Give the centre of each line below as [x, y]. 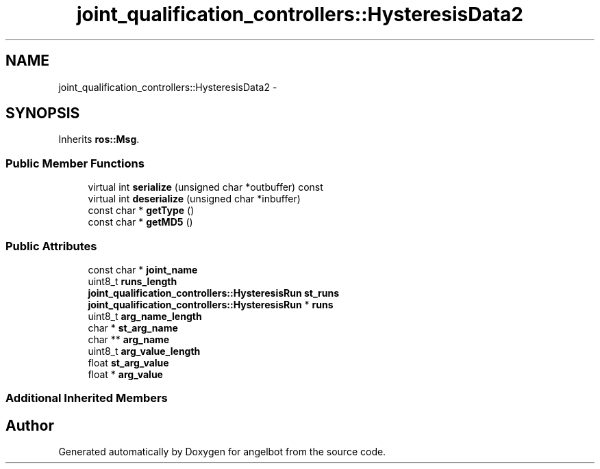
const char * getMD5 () [140, 222]
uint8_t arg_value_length [144, 351]
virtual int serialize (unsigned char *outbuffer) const [205, 187]
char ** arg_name [129, 339]
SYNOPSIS [43, 113]
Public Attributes [51, 246]
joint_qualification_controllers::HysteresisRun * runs [211, 304]
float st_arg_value [128, 362]
